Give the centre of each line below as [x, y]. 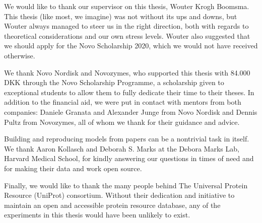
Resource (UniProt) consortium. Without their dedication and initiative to [119, 195]
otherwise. [20, 55]
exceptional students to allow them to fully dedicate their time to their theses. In [129, 92]
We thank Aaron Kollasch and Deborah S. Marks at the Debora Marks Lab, [122, 148]
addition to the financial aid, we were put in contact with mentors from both [123, 102]
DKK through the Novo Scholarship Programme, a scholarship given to [114, 82]
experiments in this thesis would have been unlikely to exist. [97, 215]
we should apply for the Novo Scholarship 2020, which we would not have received [131, 46]
